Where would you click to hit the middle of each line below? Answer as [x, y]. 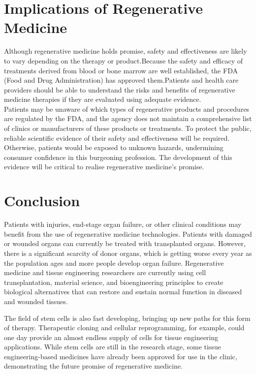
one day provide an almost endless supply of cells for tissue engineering [111, 337]
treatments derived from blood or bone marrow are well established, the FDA [121, 70]
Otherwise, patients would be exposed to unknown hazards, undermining [114, 147]
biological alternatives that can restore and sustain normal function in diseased [123, 292]
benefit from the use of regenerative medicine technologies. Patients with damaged [128, 234]
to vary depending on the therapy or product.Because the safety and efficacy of [124, 60]
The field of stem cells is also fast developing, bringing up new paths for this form [127, 318]
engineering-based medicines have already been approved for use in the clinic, [121, 356]
